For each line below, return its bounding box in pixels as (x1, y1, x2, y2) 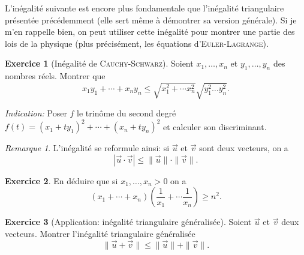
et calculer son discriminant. (163, 120, 267, 133)
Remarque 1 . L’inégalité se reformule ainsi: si (5, 142, 170, 154)
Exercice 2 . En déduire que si (5, 174, 118, 187)
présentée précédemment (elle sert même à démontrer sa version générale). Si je (5, 13, 297, 26)
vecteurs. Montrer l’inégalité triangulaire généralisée (5, 227, 195, 239)
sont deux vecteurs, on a (199, 142, 288, 154)
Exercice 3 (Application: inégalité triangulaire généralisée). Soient (5, 215, 252, 228)
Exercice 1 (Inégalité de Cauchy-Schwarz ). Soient (5, 57, 194, 70)
